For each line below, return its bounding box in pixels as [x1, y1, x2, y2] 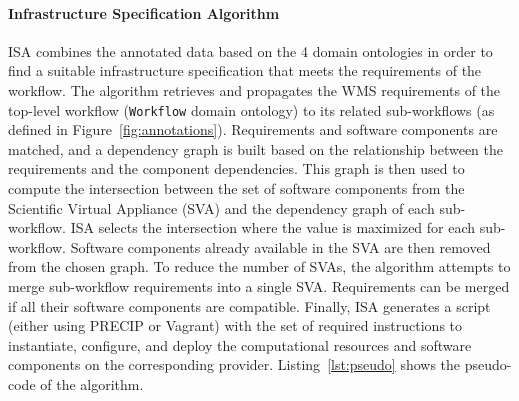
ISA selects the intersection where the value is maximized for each [70, 217, 476, 238]
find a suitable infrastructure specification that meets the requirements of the [8, 60, 482, 81]
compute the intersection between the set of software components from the [8, 178, 465, 199]
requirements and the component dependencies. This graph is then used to [8, 158, 465, 179]
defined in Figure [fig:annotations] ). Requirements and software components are [8, 119, 498, 140]
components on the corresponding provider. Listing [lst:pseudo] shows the [8, 354, 461, 375]
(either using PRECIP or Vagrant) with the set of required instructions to [8, 315, 463, 336]
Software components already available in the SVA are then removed [70, 236, 491, 257]
